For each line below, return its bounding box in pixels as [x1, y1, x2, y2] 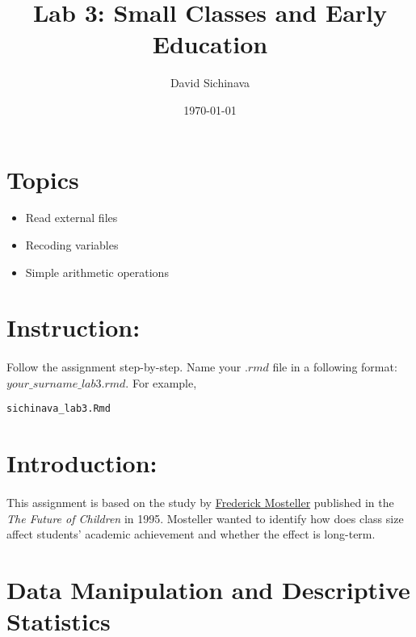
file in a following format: [272, 358, 397, 375]
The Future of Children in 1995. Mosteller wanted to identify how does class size [6, 509, 404, 526]
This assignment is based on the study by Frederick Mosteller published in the [6, 494, 394, 510]
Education [152, 27, 268, 61]
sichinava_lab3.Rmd [6, 403, 111, 415]
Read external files [25, 209, 118, 226]
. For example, [125, 374, 197, 391]
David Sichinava [170, 74, 250, 91]
